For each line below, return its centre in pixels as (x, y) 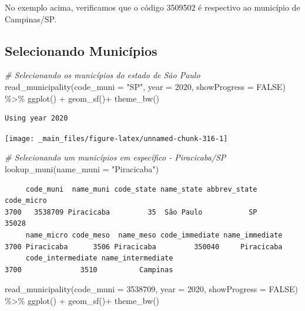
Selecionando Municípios (81, 50)
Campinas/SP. (31, 19)
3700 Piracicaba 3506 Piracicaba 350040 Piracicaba (144, 247)
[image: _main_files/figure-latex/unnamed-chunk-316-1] (116, 138)
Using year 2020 (36, 118)
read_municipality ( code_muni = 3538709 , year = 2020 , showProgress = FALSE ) (152, 289)
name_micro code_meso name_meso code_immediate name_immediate (154, 235)
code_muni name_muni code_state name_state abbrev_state (141, 189)
